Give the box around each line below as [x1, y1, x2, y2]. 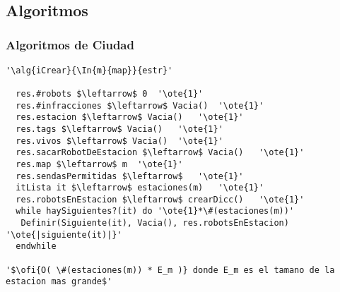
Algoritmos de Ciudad [6, 36, 134, 54]
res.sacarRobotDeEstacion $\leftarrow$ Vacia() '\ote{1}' [16, 147, 305, 158]
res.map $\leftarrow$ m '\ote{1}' [16, 159, 183, 169]
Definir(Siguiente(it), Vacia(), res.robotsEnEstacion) [20, 218, 289, 229]
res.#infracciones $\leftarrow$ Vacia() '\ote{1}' [16, 100, 264, 111]
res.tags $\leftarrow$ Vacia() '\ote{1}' [16, 123, 223, 134]
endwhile [16, 241, 57, 252]
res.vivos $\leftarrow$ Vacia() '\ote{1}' [16, 135, 223, 146]
